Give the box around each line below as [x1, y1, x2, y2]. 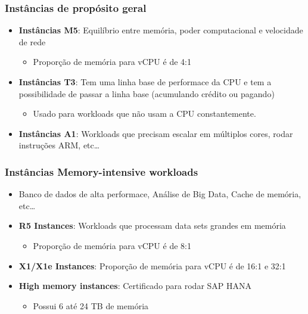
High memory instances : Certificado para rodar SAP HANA [18, 279, 252, 292]
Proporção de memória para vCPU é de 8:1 [33, 239, 191, 251]
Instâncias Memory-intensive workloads [5, 164, 198, 179]
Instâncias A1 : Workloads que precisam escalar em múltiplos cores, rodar [18, 127, 293, 139]
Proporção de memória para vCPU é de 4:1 [33, 55, 191, 68]
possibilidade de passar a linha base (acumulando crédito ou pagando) [18, 87, 275, 100]
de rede [18, 35, 46, 48]
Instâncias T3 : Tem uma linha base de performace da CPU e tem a [18, 76, 272, 88]
